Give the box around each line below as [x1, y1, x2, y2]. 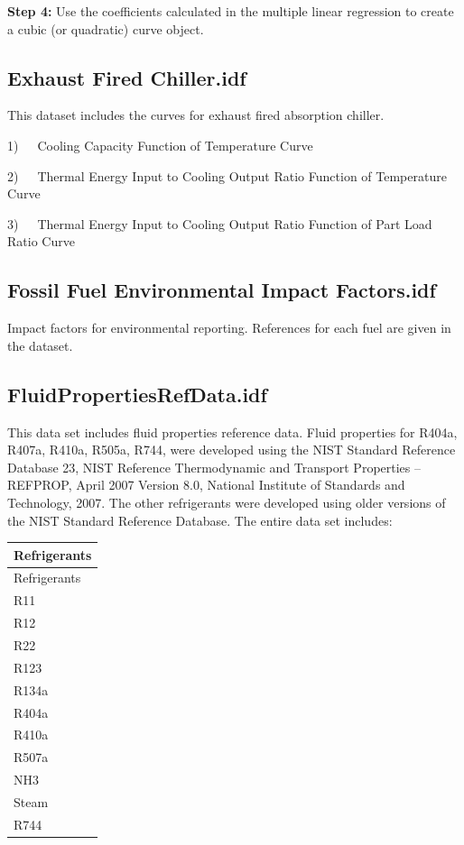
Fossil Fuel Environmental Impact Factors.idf [7, 276, 436, 304]
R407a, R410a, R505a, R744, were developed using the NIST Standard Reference [7, 440, 456, 459]
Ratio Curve [7, 232, 75, 251]
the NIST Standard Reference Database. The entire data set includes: [7, 510, 393, 529]
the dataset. [7, 335, 73, 354]
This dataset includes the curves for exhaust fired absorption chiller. [7, 106, 385, 124]
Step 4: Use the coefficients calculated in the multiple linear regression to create [7, 2, 454, 20]
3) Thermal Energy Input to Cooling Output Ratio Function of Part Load [7, 214, 432, 233]
